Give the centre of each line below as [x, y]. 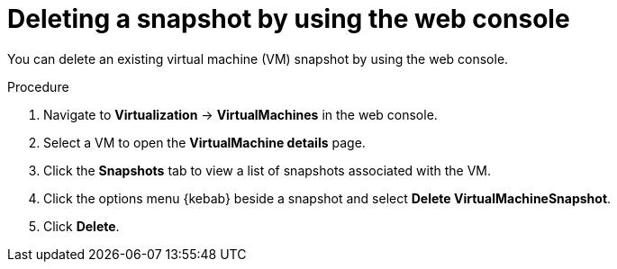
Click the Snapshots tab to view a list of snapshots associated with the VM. [268, 170]
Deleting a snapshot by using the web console [289, 19]
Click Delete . [82, 226]
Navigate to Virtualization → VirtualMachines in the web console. [240, 114]
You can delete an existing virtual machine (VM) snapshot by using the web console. [258, 58]
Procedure [38, 86]
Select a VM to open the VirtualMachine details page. [204, 142]
